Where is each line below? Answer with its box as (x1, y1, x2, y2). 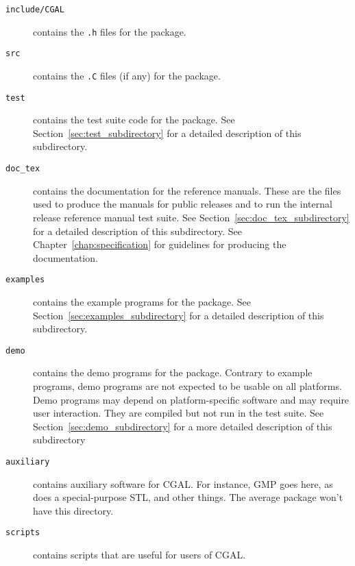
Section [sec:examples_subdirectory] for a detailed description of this (33, 308, 324, 322)
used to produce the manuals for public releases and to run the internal (33, 197, 332, 211)
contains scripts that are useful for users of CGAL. (33, 547, 246, 562)
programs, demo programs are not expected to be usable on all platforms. (33, 378, 342, 393)
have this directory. (33, 503, 114, 517)
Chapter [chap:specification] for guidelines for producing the (33, 237, 286, 251)
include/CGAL (5, 5, 64, 14)
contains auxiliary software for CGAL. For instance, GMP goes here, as (33, 476, 333, 491)
